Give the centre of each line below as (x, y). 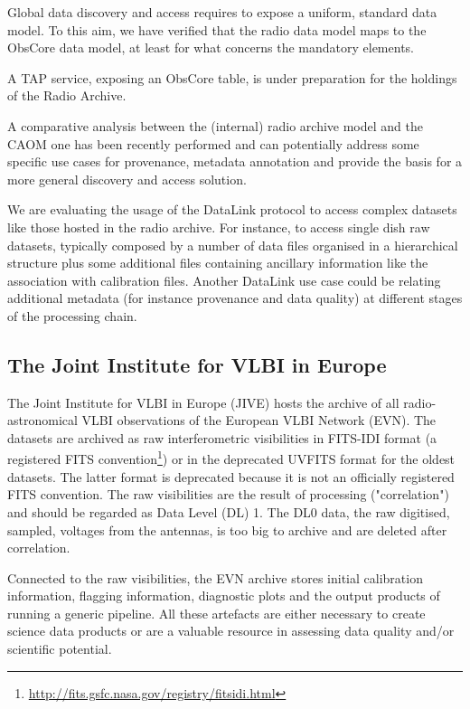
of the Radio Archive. (67, 95)
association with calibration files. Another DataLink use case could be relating (224, 280)
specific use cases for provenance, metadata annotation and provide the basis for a (235, 161)
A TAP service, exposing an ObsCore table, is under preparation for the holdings (232, 77)
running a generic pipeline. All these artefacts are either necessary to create (216, 613)
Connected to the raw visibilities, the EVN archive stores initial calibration (215, 577)
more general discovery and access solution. (127, 179)
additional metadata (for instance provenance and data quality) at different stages (235, 298)
